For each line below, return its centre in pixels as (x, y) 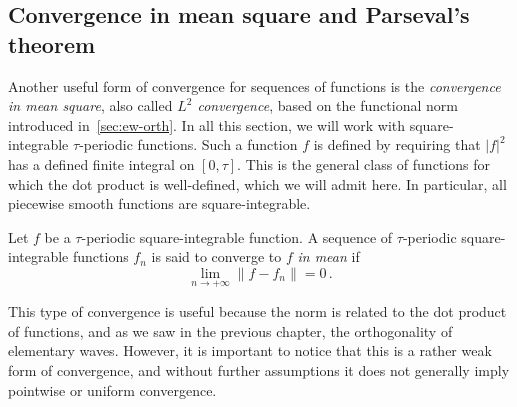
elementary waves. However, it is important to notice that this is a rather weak (250, 350)
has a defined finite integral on (101, 163)
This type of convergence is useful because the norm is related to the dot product (257, 311)
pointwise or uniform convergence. (112, 389)
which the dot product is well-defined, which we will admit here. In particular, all (257, 183)
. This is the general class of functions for (363, 163)
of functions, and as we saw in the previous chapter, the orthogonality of (230, 330)
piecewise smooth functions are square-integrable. (159, 203)
